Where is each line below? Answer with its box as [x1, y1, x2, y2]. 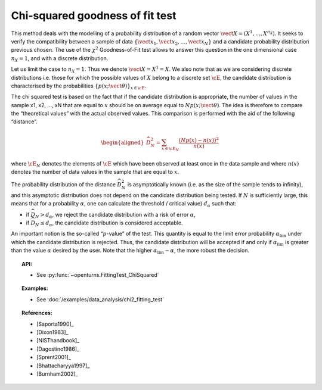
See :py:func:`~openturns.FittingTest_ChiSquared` [36, 272, 159, 279]
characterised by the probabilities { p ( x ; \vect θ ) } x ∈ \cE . [11, 82, 147, 91]
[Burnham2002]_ [36, 370, 78, 377]
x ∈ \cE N [161, 146, 179, 152]
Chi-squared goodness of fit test [11, 9, 177, 22]
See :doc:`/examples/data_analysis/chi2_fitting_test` [36, 295, 164, 303]
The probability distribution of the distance [11, 181, 116, 188]
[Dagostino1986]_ [36, 345, 80, 352]
